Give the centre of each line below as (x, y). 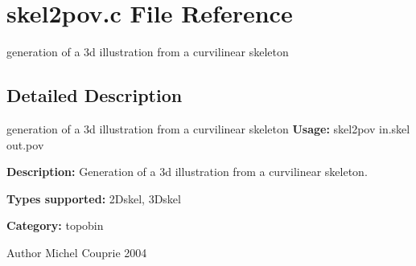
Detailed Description (95, 95)
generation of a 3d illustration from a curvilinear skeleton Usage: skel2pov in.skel (208, 128)
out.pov (25, 144)
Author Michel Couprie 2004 (77, 252)
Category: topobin (55, 225)
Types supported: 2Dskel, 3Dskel (94, 198)
